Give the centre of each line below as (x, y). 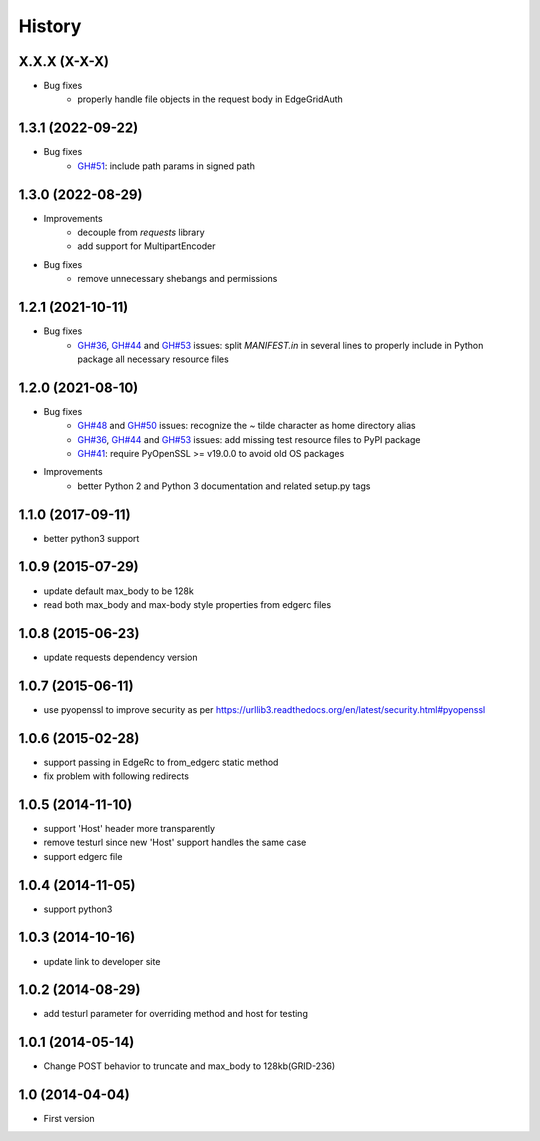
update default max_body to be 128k (118, 591)
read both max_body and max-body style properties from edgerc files (187, 604)
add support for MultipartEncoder (146, 246)
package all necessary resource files (153, 359)
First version (69, 1119)
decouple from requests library (141, 232)
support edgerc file (83, 856)
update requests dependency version (120, 657)
